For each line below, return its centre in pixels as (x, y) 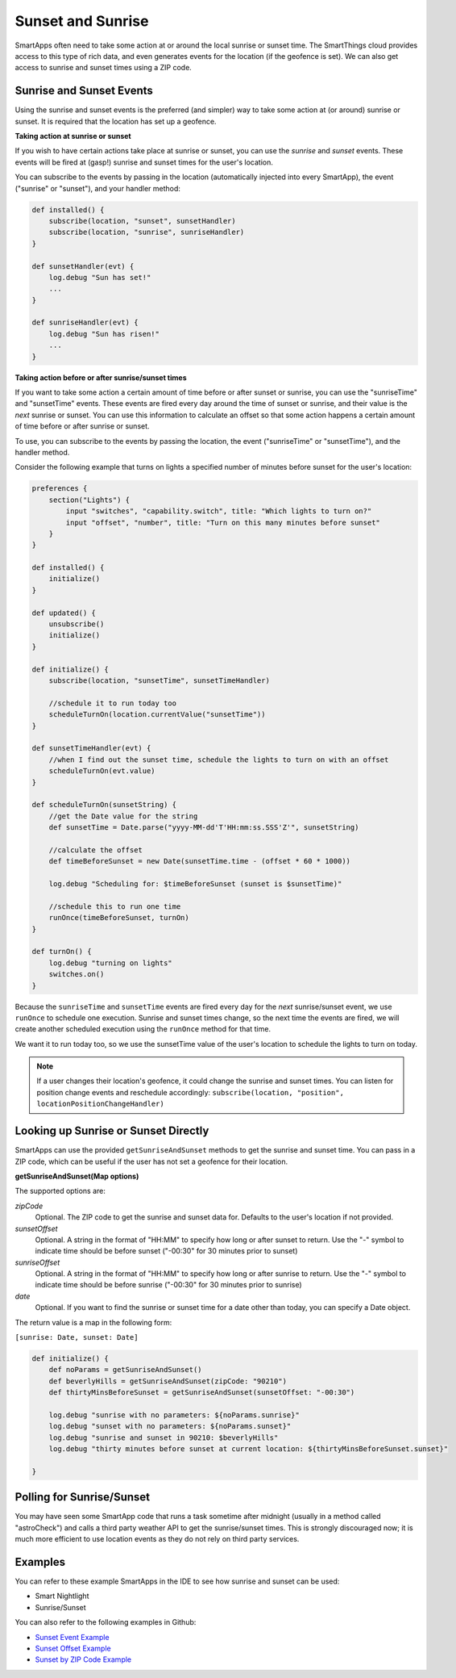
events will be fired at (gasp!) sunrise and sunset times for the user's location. (144, 162)
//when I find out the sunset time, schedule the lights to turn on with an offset (219, 759)
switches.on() (77, 974)
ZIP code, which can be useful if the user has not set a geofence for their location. (151, 1161)
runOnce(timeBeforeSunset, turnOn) (119, 918)
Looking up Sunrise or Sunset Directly (112, 1131)
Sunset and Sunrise (82, 21)
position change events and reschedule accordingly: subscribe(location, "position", (190, 1092)
